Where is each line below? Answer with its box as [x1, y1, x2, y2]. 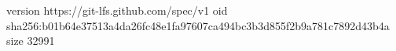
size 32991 [6, 32, 55, 49]
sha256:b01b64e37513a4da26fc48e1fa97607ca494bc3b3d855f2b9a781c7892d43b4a [6, 17, 390, 33]
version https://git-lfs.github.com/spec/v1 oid [6, 2, 228, 18]
